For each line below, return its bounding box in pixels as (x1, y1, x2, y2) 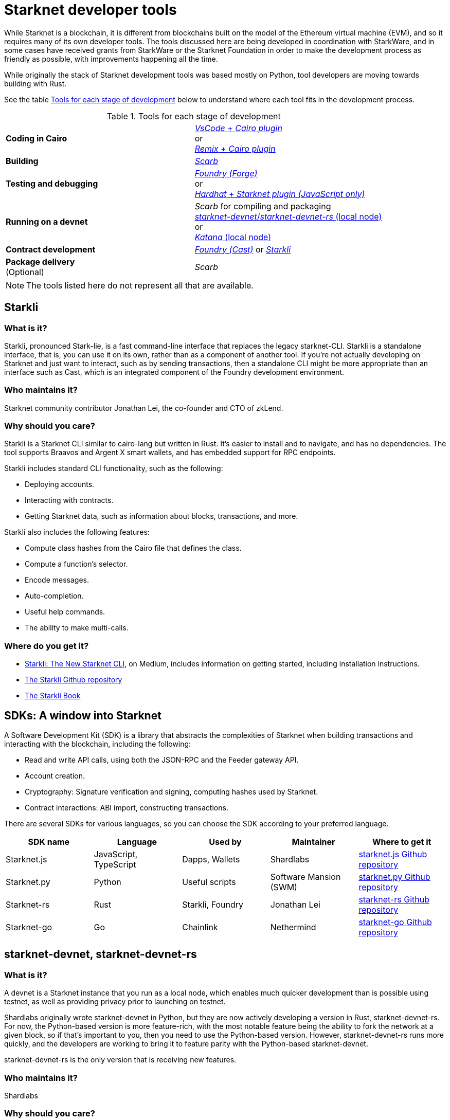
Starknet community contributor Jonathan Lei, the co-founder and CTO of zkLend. (4, 403, 283, 412)
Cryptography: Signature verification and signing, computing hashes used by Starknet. (25, 787, 318, 797)
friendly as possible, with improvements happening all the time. (4, 54, 218, 63)
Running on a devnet (6, 216, 88, 227)
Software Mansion (270, 872, 341, 882)
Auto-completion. (25, 591, 84, 601)
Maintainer (292, 837, 335, 847)
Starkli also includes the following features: (4, 528, 150, 537)
